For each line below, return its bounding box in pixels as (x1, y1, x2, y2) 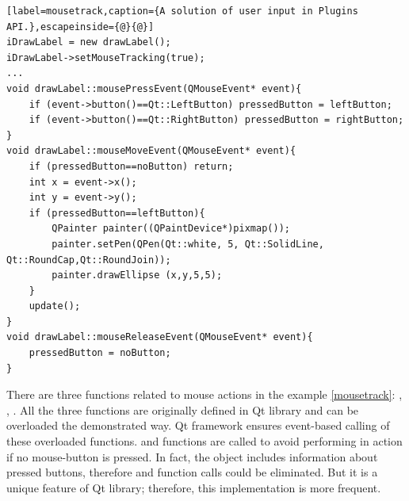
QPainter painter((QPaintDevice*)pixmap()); (52, 223, 290, 235)
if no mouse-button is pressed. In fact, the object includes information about (6, 448, 378, 465)
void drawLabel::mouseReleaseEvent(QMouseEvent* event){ (6, 331, 313, 343)
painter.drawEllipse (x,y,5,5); (52, 270, 223, 281)
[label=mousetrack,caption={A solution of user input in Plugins (6, 6, 358, 17)
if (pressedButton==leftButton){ (29, 207, 205, 219)
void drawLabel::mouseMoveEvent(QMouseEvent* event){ (6, 145, 296, 157)
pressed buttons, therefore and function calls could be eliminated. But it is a (6, 464, 378, 480)
